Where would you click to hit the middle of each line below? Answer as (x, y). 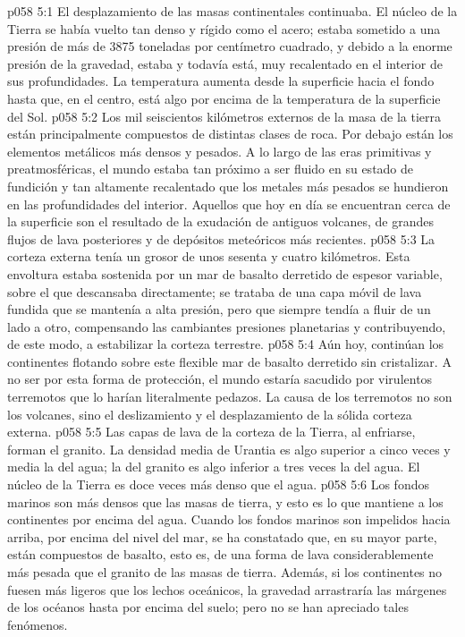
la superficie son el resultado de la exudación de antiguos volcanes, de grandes (220, 221)
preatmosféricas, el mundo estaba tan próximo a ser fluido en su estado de (211, 169)
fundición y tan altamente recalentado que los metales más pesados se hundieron (228, 186)
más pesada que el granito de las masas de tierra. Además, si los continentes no (225, 572)
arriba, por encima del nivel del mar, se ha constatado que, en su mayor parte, (222, 536)
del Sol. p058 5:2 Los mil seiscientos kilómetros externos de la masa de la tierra (224, 116)
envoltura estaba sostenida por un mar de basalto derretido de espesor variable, (225, 273)
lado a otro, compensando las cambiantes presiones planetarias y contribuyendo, (227, 326)
